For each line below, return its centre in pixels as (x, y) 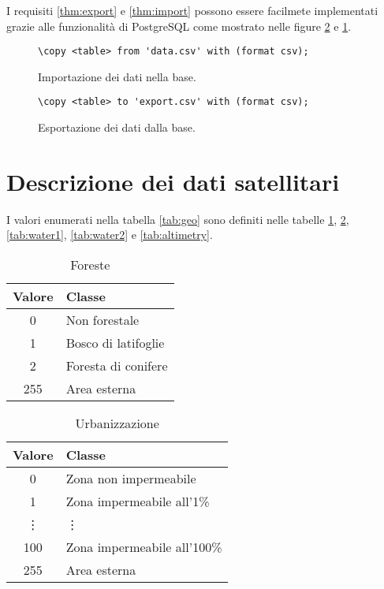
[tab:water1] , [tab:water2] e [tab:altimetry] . (110, 235)
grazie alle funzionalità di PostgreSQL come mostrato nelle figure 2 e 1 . (179, 26)
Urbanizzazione (117, 423)
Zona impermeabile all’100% (144, 547)
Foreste (90, 265)
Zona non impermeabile (131, 478)
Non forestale (103, 320)
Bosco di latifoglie (115, 343)
